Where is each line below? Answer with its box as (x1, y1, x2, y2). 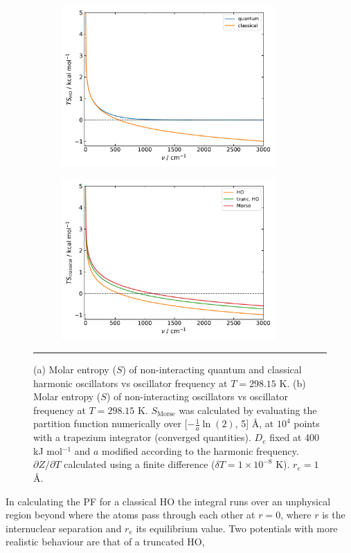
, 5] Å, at (235, 416, 274, 431)
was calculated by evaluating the (179, 402, 317, 417)
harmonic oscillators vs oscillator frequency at (33, 375, 228, 390)
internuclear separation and (6, 521, 122, 535)
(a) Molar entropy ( (33, 362, 116, 377)
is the (322, 507, 345, 522)
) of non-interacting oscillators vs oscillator (106, 389, 289, 404)
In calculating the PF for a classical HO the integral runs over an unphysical (6, 494, 331, 508)
